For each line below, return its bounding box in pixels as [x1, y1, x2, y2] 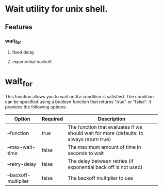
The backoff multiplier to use [67, 174, 133, 181]
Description [98, 115, 126, 122]
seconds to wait [67, 150, 104, 156]
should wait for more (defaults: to [67, 130, 144, 137]
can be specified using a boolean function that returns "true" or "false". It [5, 99, 151, 104]
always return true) [67, 136, 112, 142]
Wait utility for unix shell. [5, 3, 108, 15]
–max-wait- [7, 143, 35, 150]
